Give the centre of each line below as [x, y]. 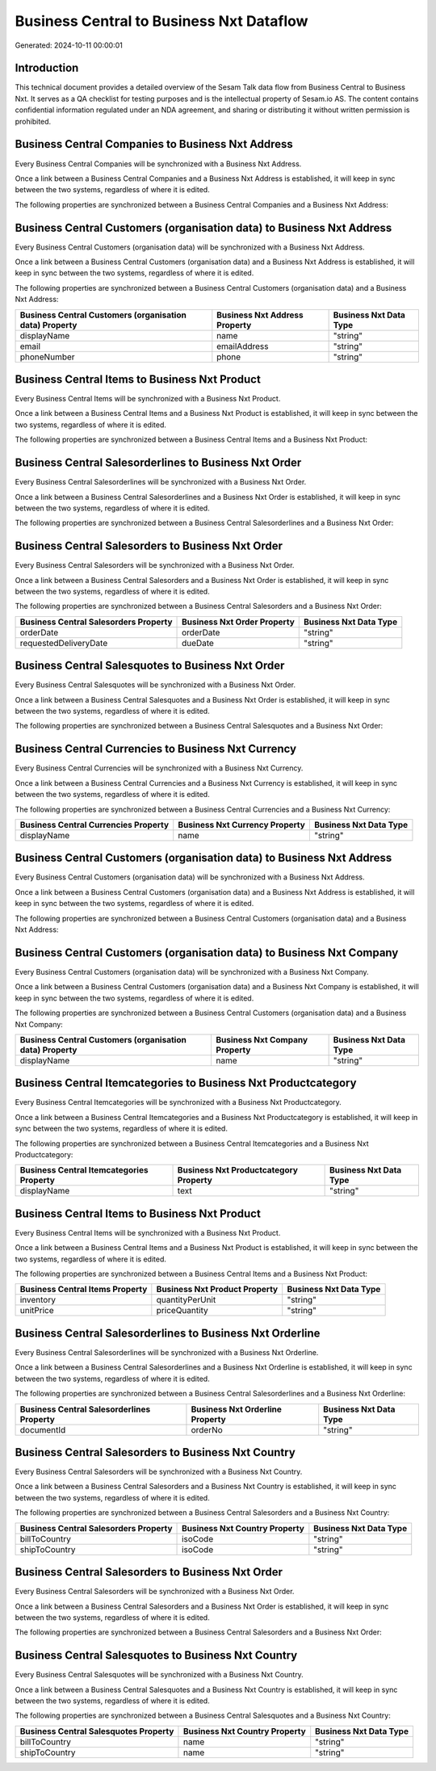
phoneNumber [48, 357]
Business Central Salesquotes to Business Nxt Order [150, 666]
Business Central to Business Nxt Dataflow [161, 21]
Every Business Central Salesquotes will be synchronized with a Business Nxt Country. [159, 1675]
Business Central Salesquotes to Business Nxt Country [156, 1656]
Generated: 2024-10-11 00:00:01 [69, 45]
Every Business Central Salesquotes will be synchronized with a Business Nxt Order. [155, 685]
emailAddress [243, 346]
